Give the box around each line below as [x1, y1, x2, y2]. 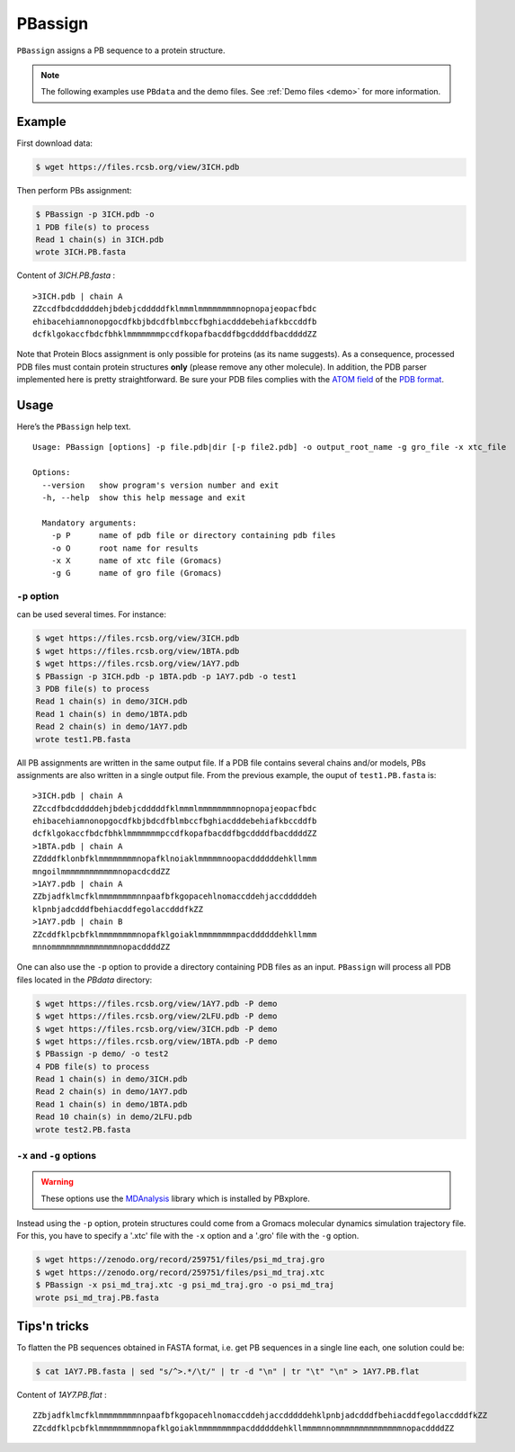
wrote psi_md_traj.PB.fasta [35, 1292, 159, 1303]
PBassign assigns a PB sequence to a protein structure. [16, 45, 226, 56]
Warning [40, 1177, 74, 1188]
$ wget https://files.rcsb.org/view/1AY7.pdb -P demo [35, 999, 278, 1008]
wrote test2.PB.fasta [35, 1125, 131, 1134]
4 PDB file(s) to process [35, 1062, 150, 1071]
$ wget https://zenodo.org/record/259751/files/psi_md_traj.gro [35, 1255, 325, 1265]
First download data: [16, 138, 93, 148]
